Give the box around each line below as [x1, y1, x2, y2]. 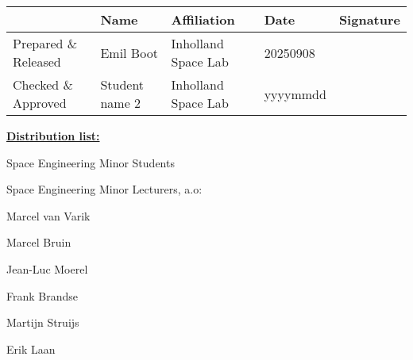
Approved [13, 94, 67, 112]
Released [13, 52, 61, 71]
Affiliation [171, 10, 235, 29]
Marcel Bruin [6, 234, 71, 251]
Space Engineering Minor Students [6, 154, 175, 170]
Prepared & [13, 34, 78, 52]
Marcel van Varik [6, 207, 91, 224]
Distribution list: [6, 128, 100, 144]
